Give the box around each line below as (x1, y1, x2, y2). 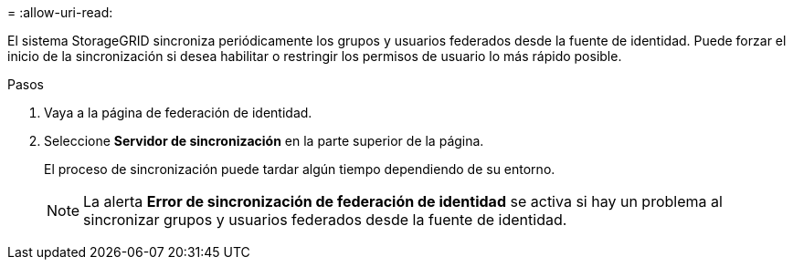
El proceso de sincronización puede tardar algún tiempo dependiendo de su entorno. (44, 161, 555, 177)
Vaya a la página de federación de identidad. (44, 105, 312, 120)
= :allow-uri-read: (7, 5, 113, 20)
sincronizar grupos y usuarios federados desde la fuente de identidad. (83, 211, 567, 229)
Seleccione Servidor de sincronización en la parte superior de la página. (44, 133, 484, 149)
